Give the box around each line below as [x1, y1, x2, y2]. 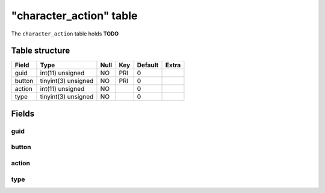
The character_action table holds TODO [11, 30, 119, 37]
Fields [11, 108, 35, 118]
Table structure [11, 46, 70, 56]
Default [137, 61, 159, 69]
